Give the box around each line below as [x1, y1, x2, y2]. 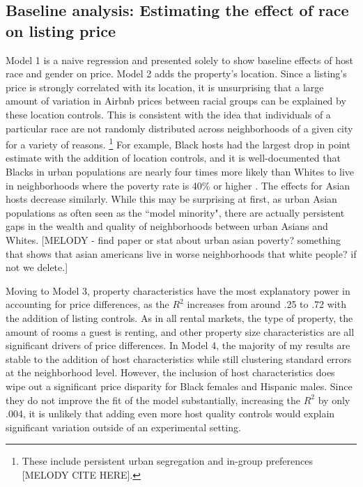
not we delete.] [6, 260, 68, 275]
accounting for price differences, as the [6, 297, 169, 311]
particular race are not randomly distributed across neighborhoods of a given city [6, 121, 353, 135]
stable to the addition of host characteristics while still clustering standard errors [6, 351, 352, 366]
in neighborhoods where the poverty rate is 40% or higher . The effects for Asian [6, 178, 350, 192]
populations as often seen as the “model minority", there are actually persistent [6, 205, 345, 219]
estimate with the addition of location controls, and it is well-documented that [6, 150, 341, 165]
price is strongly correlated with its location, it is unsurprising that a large [6, 79, 324, 94]
